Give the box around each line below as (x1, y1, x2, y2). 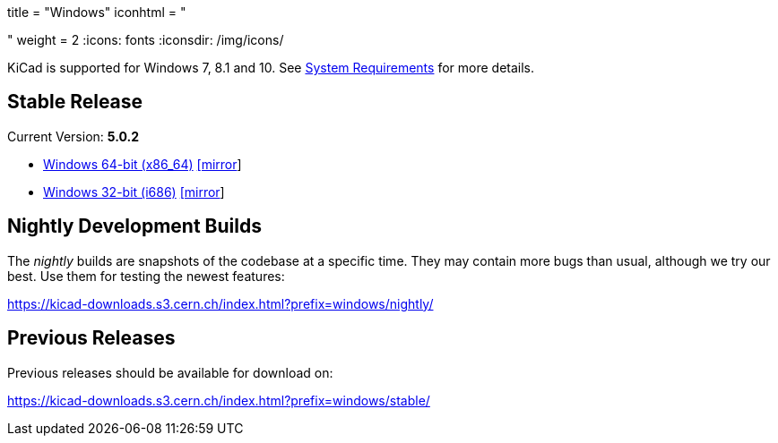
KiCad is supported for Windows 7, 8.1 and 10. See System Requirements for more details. (7, 60, 535, 75)
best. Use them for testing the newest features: (7, 268, 285, 284)
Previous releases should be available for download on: (7, 364, 333, 380)
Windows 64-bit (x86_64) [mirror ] (43, 156, 242, 172)
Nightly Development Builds (7, 215, 262, 238)
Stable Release (7, 90, 143, 114)
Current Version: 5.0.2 (7, 128, 139, 144)
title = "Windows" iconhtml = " (7, 4, 186, 20)
